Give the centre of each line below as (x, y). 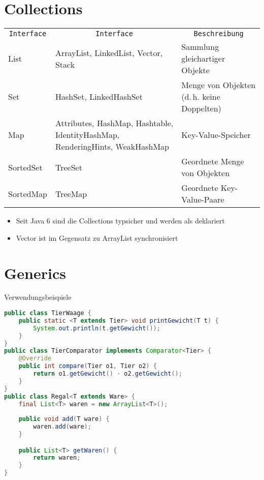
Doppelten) (201, 108)
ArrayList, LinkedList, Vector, (109, 52)
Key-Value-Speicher (216, 135)
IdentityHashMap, (87, 135)
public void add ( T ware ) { (64, 419)
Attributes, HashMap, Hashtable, (114, 123)
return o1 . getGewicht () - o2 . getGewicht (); (108, 374)
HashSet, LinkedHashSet (99, 97)
